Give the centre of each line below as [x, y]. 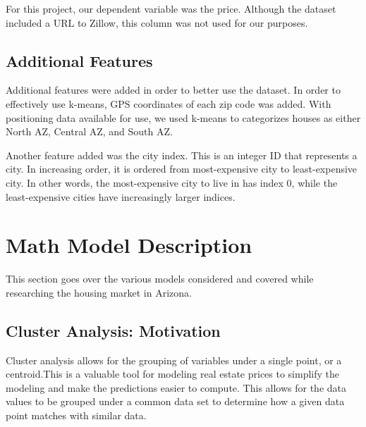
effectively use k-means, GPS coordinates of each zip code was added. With [169, 103]
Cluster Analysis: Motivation [113, 330]
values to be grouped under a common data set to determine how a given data [175, 401]
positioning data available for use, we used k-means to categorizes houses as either [183, 117]
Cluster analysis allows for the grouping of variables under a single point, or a [174, 360]
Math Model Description [129, 245]
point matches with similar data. [76, 415]
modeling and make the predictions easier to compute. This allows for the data [176, 387]
